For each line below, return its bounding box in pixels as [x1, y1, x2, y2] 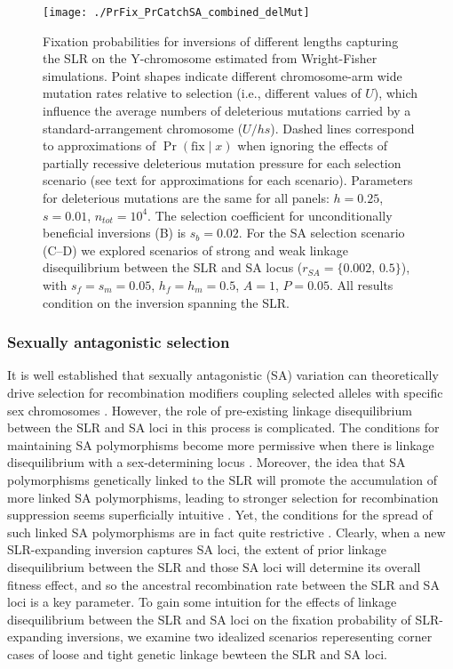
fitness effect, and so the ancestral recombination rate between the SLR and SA [7, 575, 440, 593]
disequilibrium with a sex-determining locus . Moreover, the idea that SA [7, 453, 406, 472]
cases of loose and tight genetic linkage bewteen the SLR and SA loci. [7, 644, 387, 663]
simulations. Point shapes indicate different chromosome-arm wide [43, 66, 402, 85]
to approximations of [43, 136, 156, 155]
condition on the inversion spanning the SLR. [43, 293, 290, 311]
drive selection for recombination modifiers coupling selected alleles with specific [7, 383, 443, 401]
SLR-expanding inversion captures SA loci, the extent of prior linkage [7, 540, 386, 559]
